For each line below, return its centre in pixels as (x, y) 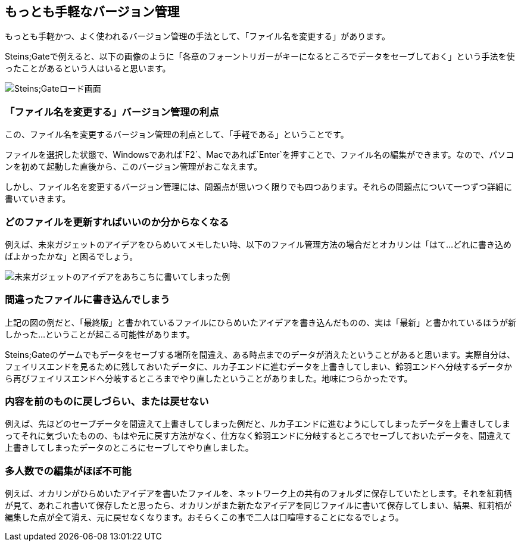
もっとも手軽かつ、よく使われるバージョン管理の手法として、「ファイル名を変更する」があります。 (197, 36)
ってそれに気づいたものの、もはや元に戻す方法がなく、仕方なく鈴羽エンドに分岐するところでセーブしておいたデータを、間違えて (258, 436)
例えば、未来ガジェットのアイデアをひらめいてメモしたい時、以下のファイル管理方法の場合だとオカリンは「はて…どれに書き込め (258, 244)
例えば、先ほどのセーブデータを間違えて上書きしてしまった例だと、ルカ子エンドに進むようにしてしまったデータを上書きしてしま (258, 424)
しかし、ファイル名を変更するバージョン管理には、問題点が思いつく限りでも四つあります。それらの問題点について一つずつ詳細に (258, 187)
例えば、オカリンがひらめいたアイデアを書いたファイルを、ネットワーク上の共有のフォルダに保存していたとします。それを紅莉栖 (258, 494)
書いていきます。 (38, 199)
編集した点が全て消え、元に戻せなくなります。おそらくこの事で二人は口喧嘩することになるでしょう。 (204, 517)
